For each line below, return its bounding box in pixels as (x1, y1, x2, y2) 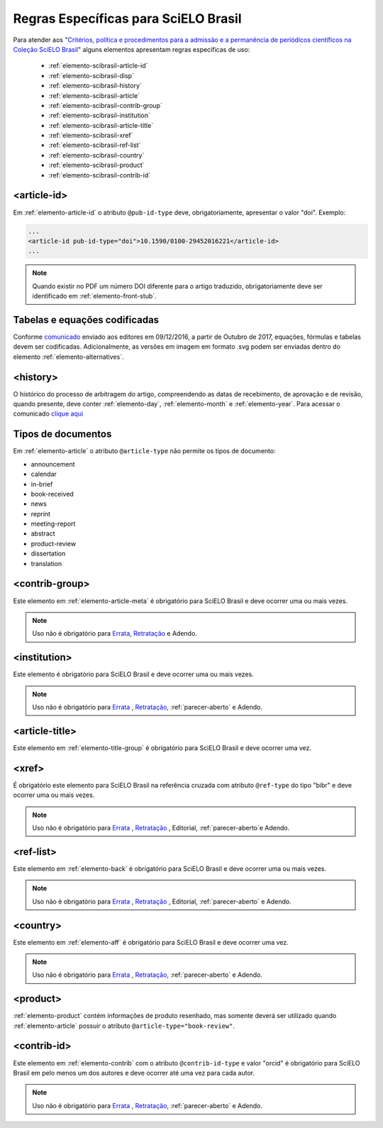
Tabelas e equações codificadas (13, 313, 160, 326)
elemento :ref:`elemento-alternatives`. (13, 352, 124, 361)
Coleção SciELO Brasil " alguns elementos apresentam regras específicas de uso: (13, 45, 250, 53)
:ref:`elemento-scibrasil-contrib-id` (48, 170, 151, 179)
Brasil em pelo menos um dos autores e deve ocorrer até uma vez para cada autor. (13, 1068, 255, 1077)
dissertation (30, 549, 66, 558)
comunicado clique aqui (13, 409, 84, 418)
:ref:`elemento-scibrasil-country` (48, 151, 145, 159)
